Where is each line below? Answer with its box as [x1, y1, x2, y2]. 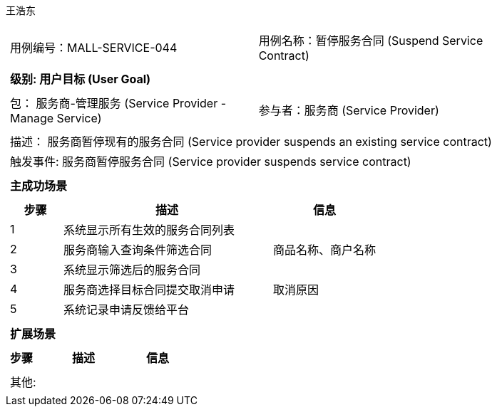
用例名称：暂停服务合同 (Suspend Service [258, 33, 483, 48]
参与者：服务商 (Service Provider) [258, 103, 439, 117]
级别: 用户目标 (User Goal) [10, 72, 151, 86]
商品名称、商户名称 [273, 243, 376, 257]
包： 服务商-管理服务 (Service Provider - [10, 96, 227, 110]
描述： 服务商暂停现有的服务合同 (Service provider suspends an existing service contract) [10, 134, 492, 149]
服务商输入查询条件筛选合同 [63, 243, 212, 257]
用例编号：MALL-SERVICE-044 [10, 41, 178, 55]
